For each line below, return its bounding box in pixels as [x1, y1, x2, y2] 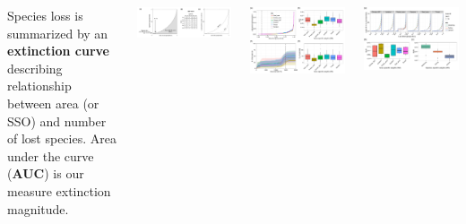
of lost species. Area [7, 129, 116, 148]
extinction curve [7, 41, 109, 60]
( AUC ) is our [7, 164, 84, 183]
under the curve [7, 146, 94, 165]
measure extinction [7, 181, 111, 200]
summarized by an [7, 23, 108, 42]
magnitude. [7, 199, 69, 218]
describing [7, 58, 63, 77]
